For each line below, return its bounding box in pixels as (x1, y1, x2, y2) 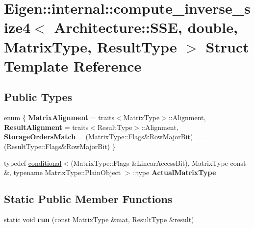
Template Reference (4, 55, 142, 76)
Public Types (4, 89, 73, 104)
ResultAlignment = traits (4, 122, 89, 132)
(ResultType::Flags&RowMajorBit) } (4, 141, 116, 151)
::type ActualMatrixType (132, 167, 216, 177)
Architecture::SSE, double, (54, 17, 238, 37)
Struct (205, 36, 249, 56)
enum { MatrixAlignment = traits (4, 112, 115, 123)
